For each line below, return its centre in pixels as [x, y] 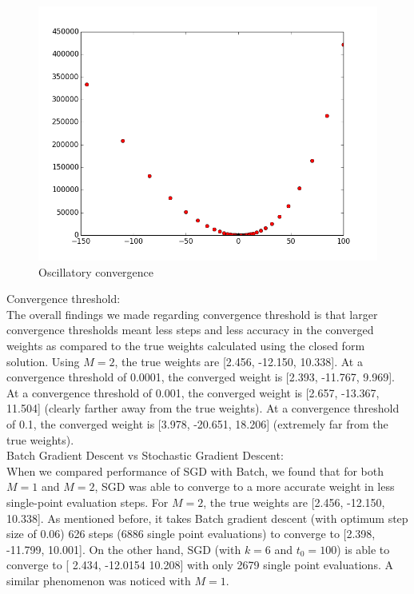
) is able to [363, 549]
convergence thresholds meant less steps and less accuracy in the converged [190, 330]
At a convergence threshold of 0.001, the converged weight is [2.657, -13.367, [193, 392]
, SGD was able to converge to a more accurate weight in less [245, 486]
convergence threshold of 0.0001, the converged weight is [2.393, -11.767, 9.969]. [201, 377]
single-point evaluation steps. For [88, 502]
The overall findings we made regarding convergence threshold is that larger [192, 314]
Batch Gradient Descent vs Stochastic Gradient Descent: [145, 455]
